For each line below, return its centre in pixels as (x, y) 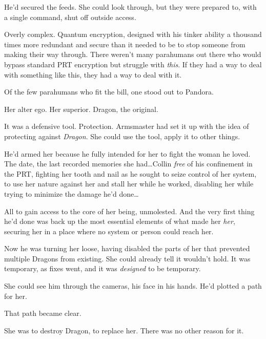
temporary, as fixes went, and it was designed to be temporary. (103, 268)
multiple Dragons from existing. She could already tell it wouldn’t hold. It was (127, 258)
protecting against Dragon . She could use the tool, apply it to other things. (122, 136)
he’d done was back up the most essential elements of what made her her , (120, 221)
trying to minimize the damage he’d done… (71, 193)
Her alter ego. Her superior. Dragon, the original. (81, 109)
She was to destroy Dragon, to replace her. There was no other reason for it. (124, 330)
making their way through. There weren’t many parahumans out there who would (133, 54)
